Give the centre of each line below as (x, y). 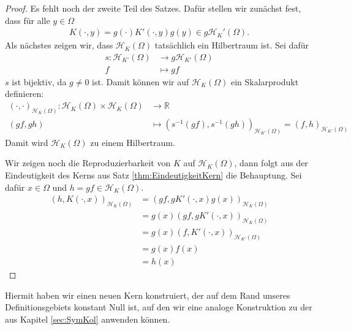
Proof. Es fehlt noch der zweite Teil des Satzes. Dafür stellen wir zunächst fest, (153, 8)
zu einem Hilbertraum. (133, 142)
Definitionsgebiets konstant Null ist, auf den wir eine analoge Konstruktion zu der (159, 307)
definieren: (25, 94)
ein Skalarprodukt (265, 81)
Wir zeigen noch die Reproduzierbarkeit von (88, 163)
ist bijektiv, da (39, 81)
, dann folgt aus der (271, 163)
